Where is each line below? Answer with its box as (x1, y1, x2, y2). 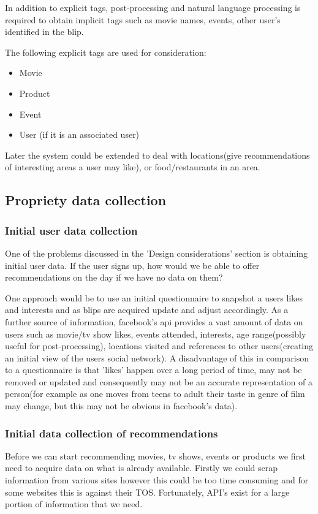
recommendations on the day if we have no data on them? (5, 271, 223, 284)
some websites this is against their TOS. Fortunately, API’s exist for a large (5, 485, 290, 498)
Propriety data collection (5, 191, 167, 210)
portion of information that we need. (5, 497, 143, 510)
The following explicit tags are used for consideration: (5, 45, 206, 58)
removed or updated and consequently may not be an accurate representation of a (5, 375, 313, 388)
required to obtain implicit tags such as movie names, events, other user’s (5, 13, 281, 26)
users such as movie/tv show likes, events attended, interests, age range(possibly (5, 327, 306, 340)
